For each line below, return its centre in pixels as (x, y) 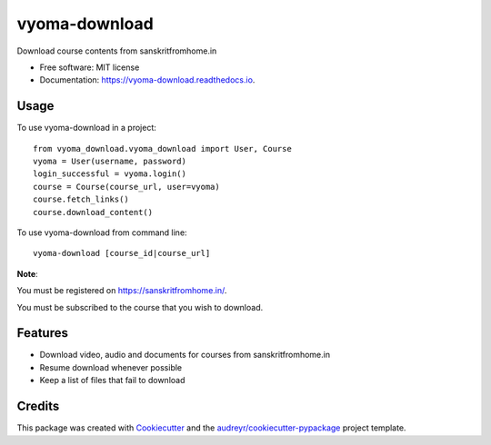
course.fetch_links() (81, 199)
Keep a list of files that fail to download (112, 381)
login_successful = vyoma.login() (110, 174)
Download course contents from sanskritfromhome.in (117, 51)
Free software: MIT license (90, 67)
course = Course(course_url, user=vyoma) (126, 187)
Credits (38, 406)
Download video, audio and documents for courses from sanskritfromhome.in (185, 355)
